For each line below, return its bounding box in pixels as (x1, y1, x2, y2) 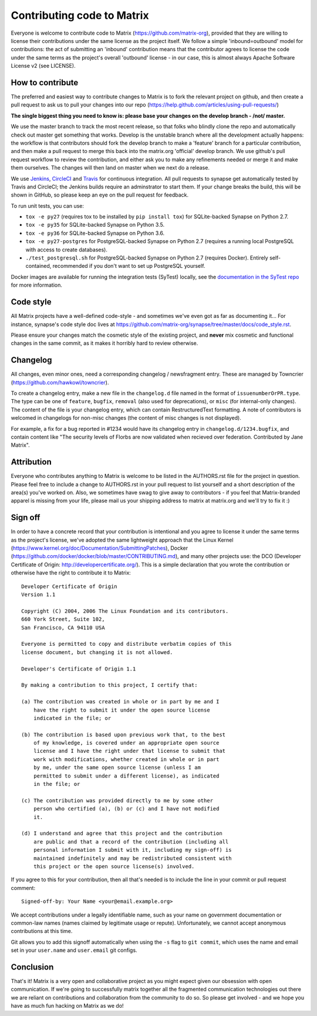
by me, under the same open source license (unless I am (33, 764, 201, 771)
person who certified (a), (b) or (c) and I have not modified (33, 805, 220, 812)
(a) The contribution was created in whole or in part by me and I (21, 698, 220, 705)
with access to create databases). (25, 246, 108, 253)
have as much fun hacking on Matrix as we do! (11, 1002, 124, 1010)
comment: (11, 884, 35, 891)
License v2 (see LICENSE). (11, 62, 76, 69)
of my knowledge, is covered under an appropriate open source (33, 739, 220, 746)
